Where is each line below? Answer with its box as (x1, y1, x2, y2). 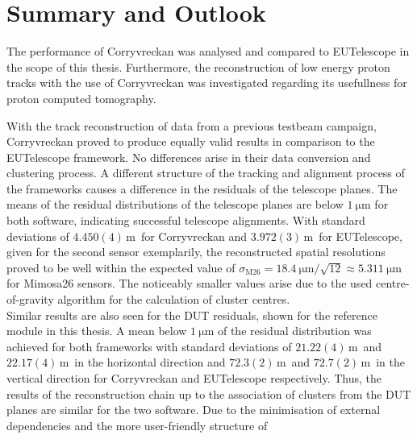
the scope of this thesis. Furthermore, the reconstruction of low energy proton (6, 58, 390, 75)
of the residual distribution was (217, 322, 372, 339)
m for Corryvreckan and (126, 227, 248, 244)
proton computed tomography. (6, 89, 156, 106)
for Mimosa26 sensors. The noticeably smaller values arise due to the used (6, 275, 373, 292)
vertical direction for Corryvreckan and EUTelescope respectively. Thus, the (6, 370, 382, 386)
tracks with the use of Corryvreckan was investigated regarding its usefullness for (6, 74, 407, 91)
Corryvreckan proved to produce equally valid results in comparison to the (6, 133, 375, 150)
